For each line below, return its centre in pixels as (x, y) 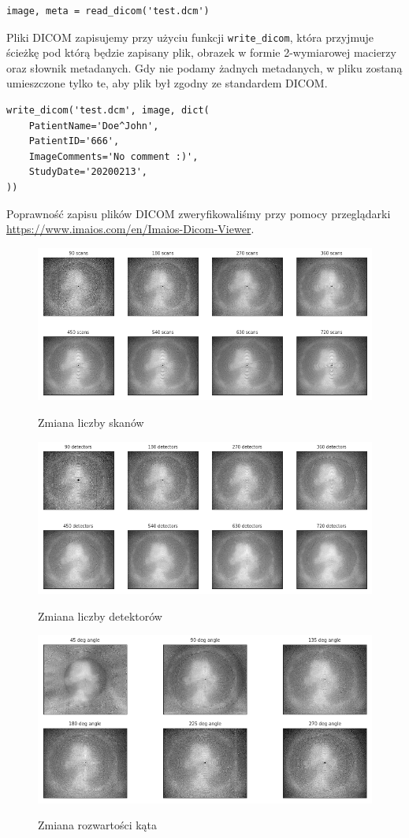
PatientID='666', (74, 141)
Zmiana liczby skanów (91, 422)
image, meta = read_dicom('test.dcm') (108, 11)
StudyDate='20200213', (88, 172)
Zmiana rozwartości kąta (98, 825)
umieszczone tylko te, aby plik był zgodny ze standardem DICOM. (167, 83)
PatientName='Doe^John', (94, 126)
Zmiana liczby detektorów (100, 616)
